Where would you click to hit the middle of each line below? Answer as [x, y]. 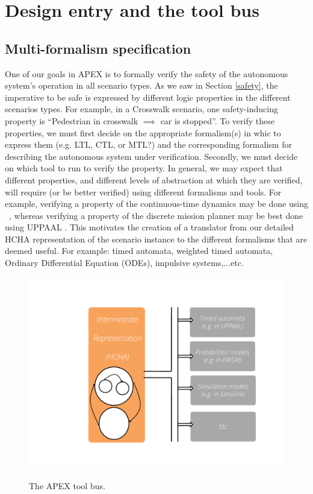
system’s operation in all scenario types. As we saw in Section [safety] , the [141, 85]
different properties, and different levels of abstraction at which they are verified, [154, 179]
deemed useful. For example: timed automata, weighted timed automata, [139, 251]
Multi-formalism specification [98, 48]
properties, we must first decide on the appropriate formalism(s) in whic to [143, 132]
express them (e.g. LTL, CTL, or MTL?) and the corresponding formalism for [148, 144]
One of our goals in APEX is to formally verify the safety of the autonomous [147, 73]
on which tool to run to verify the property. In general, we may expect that [144, 168]
